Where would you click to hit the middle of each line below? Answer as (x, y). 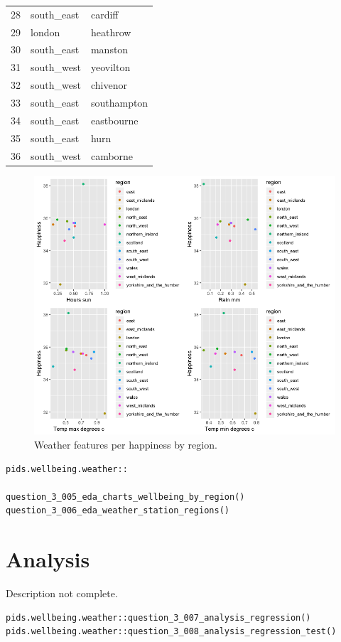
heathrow (111, 32)
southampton (119, 102)
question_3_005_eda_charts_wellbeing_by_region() (125, 497)
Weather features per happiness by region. (126, 444)
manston (109, 49)
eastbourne (114, 120)
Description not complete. (62, 593)
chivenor (109, 85)
